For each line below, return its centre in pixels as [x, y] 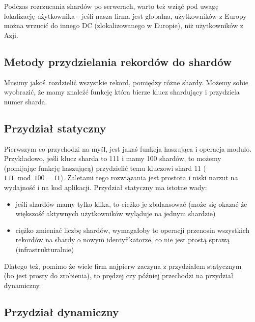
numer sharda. [26, 101]
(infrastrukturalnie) [45, 249]
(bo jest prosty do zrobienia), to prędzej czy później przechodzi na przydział [119, 275]
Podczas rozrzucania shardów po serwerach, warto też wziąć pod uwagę [111, 6]
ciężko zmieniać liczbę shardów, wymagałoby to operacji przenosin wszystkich [132, 230]
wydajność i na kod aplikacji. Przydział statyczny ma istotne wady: [106, 187]
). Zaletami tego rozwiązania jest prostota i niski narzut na [149, 177]
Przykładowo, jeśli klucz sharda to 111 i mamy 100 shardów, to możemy [113, 158]
